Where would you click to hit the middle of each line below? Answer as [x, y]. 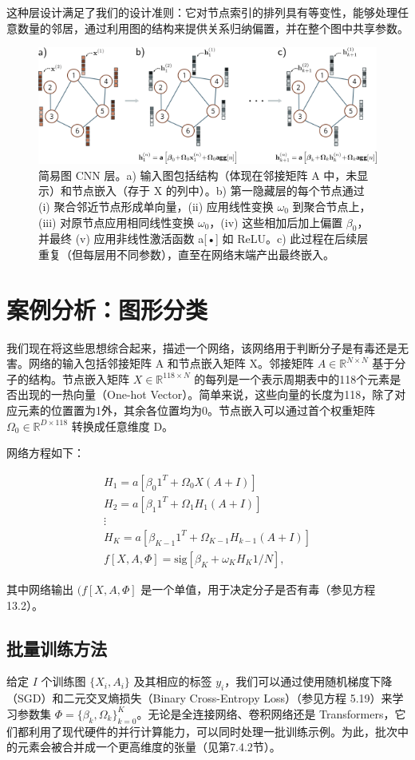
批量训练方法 [57, 648]
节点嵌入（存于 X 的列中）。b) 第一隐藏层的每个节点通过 [218, 191]
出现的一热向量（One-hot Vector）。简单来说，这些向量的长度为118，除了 [206, 394]
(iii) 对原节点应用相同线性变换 [117, 222]
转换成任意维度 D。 [123, 426]
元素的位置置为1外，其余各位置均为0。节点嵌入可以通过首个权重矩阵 [196, 410]
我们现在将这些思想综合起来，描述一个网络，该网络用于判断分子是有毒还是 [202, 347]
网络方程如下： [45, 453]
